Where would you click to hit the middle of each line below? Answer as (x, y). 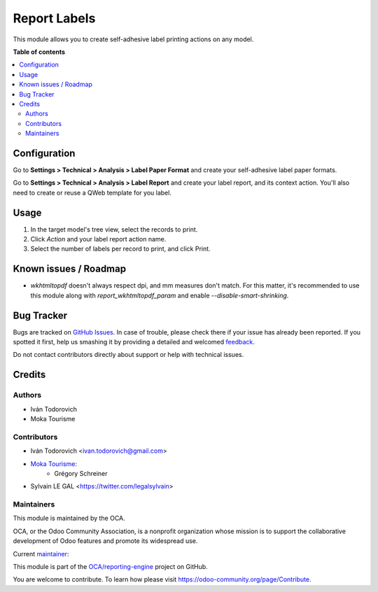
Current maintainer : (41, 554)
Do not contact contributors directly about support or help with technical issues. (128, 355)
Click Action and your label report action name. (98, 239)
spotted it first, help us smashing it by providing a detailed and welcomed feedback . (134, 342)
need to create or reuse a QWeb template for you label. (92, 192)
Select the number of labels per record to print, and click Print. (120, 249)
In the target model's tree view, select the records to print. (114, 229)
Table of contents (39, 52)
